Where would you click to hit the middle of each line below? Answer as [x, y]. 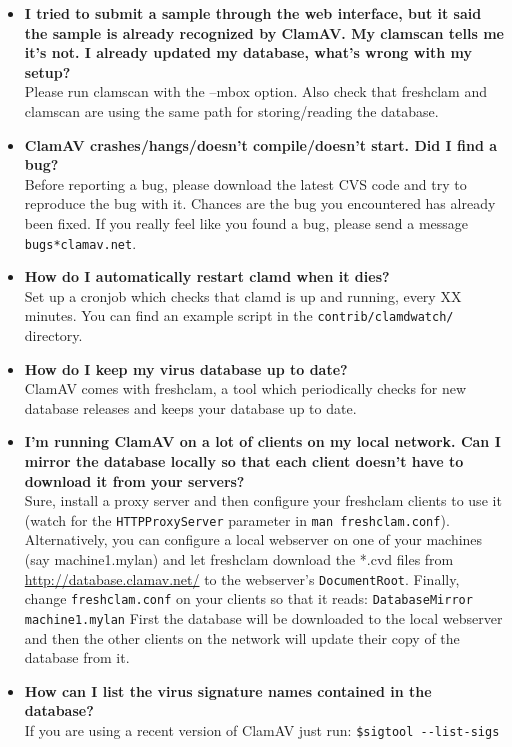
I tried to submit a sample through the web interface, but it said [253, 13]
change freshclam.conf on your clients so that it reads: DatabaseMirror [248, 598]
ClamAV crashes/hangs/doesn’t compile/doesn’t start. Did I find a [261, 144]
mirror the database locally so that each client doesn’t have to [244, 461]
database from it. [77, 657]
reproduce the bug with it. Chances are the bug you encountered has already [260, 203]
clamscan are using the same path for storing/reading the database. [231, 110]
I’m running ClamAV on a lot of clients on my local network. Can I [262, 441]
